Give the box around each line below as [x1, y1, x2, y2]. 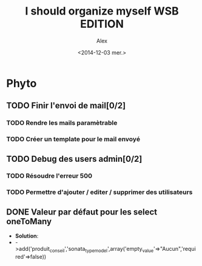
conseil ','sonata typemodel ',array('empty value [49, 245, 153, 254]
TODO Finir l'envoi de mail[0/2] [6, 101, 126, 111]
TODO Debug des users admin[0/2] [6, 153, 143, 164]
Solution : [15, 232, 39, 240]
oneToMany [6, 216, 52, 227]
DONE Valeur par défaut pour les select [6, 207, 158, 217]
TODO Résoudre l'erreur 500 [6, 171, 93, 180]
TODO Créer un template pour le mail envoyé [6, 135, 141, 144]
